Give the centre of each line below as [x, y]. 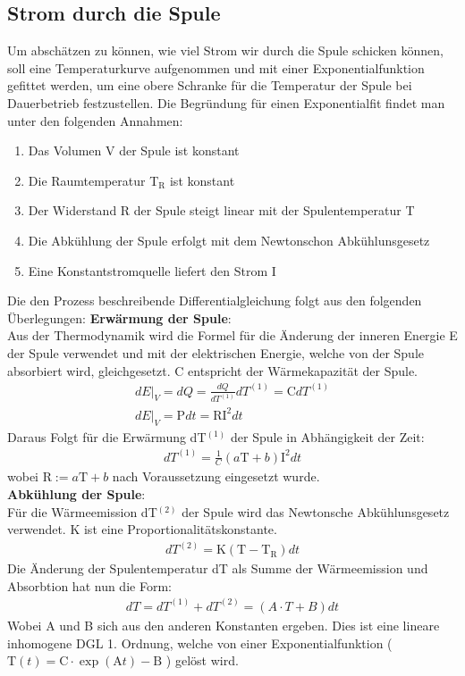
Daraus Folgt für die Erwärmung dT [107, 436]
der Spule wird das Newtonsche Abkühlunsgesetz [316, 511]
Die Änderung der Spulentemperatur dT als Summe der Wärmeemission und [218, 568]
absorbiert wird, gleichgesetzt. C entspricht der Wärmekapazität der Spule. [213, 370]
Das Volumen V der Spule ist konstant [134, 150]
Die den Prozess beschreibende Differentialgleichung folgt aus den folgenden [215, 300]
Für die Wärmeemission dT [82, 511]
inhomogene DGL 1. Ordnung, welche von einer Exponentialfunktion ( [200, 643]
